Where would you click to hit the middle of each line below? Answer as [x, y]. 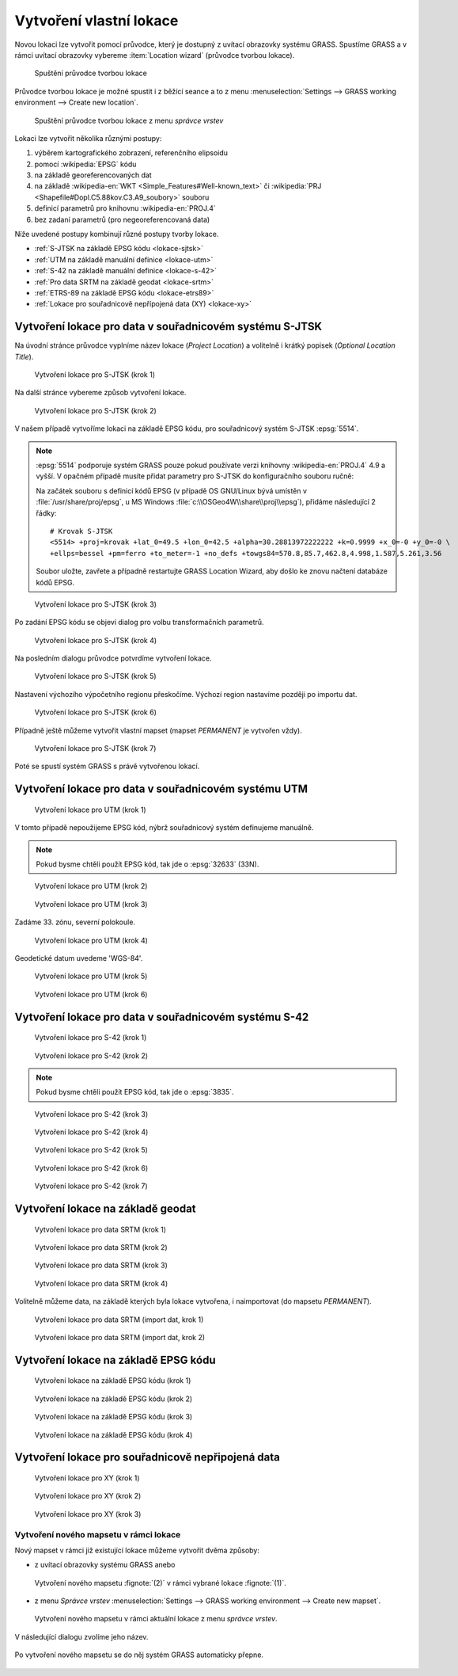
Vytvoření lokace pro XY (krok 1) [87, 1478]
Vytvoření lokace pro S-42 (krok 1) [91, 1038]
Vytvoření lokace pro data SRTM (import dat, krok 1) [119, 1320]
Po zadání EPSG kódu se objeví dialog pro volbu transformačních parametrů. [139, 623]
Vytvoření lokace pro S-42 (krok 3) [91, 1114]
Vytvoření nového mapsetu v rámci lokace [98, 1534]
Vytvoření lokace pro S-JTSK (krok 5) [96, 676]
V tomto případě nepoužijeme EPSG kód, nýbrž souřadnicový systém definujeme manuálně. [164, 828]
